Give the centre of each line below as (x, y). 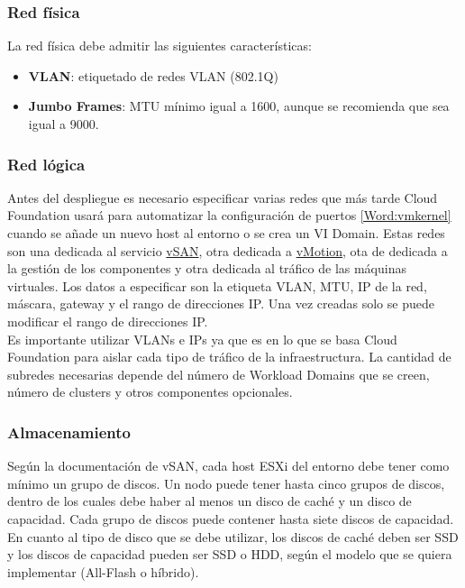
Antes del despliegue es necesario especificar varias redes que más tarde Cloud (223, 197)
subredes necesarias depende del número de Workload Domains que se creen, (219, 374)
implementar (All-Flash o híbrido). (103, 571)
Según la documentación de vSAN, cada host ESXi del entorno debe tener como (228, 466)
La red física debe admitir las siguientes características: (160, 46)
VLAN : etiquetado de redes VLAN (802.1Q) (153, 75)
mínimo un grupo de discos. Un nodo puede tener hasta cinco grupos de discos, (226, 483)
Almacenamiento (69, 432)
